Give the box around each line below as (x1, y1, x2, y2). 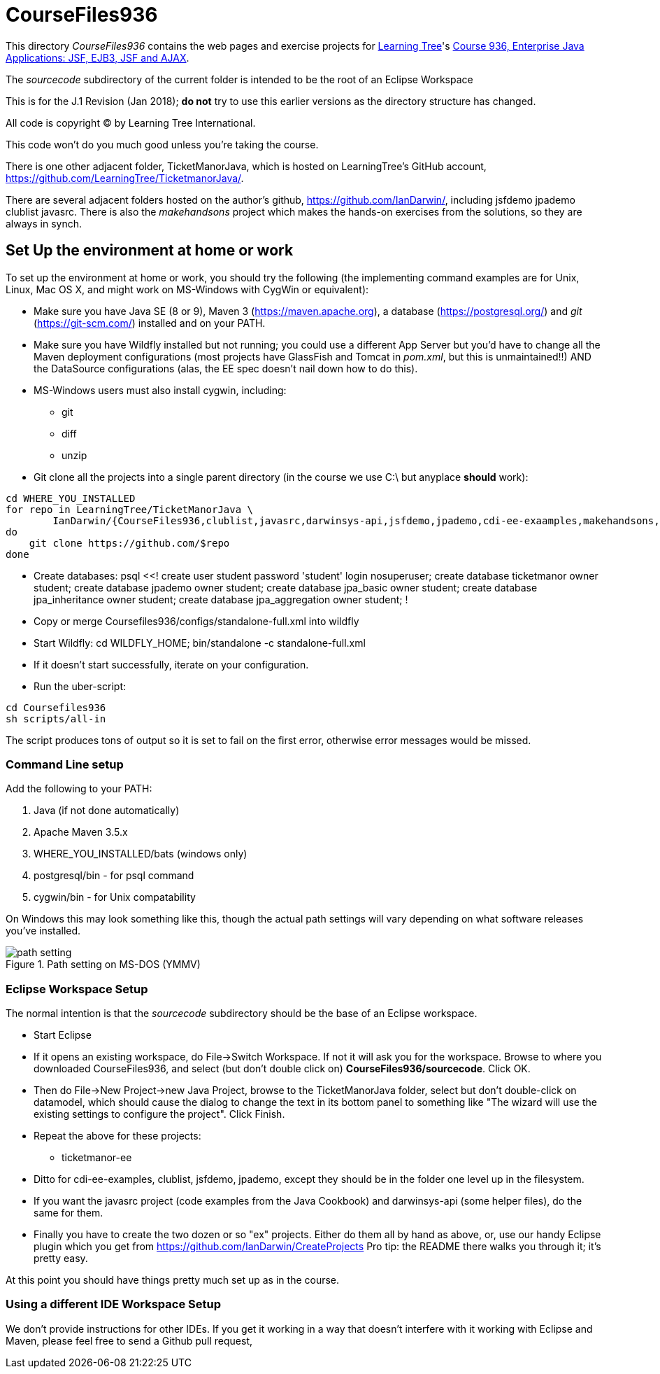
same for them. (34, 1207, 103, 1219)
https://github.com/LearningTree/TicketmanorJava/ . (6, 171, 244, 184)
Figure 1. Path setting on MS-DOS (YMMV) (6, 958, 201, 971)
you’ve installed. (6, 925, 81, 937)
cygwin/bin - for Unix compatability (34, 891, 196, 904)
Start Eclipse (34, 1029, 92, 1042)
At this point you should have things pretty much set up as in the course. (6, 1274, 340, 1287)
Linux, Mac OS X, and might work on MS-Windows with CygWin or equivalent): (6, 283, 369, 295)
